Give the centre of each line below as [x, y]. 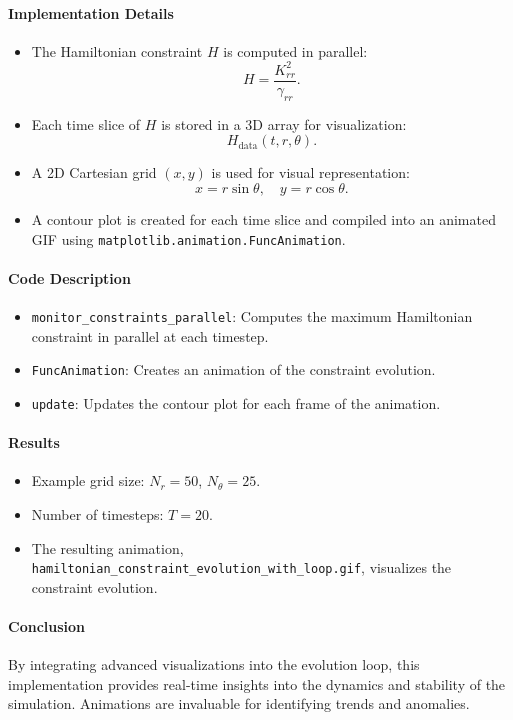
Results [34, 442]
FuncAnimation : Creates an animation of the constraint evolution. [233, 369]
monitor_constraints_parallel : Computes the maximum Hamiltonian [252, 315]
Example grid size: [88, 480]
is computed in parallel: [295, 50]
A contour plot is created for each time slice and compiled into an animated [263, 218]
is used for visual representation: [310, 172]
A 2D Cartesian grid [94, 172]
